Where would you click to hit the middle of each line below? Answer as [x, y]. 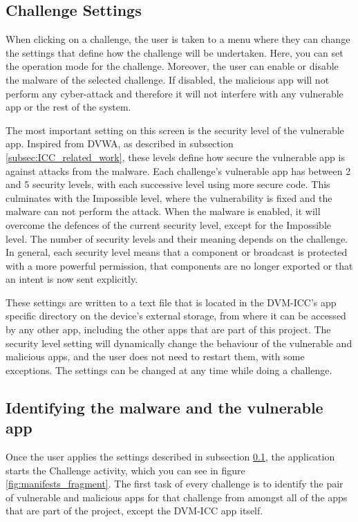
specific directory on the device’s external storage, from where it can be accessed [176, 316]
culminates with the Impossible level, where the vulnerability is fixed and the [169, 197]
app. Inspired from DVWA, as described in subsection [120, 143]
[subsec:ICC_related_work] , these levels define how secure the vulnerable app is [175, 157]
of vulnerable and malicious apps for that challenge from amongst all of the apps [177, 497]
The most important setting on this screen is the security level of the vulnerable [175, 130]
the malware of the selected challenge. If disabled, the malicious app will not [168, 79]
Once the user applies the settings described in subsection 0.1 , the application [170, 457]
